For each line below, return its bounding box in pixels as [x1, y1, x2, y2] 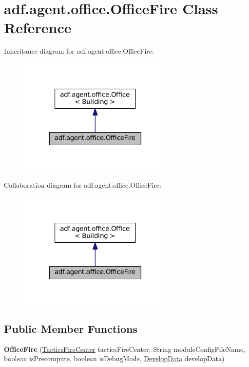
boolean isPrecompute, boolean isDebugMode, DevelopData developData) [4, 353, 225, 364]
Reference [4, 18, 72, 38]
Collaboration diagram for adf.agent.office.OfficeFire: [4, 179, 161, 190]
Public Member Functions [4, 321, 137, 336]
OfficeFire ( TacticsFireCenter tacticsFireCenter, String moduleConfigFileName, [4, 344, 246, 354]
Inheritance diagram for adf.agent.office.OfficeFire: [4, 46, 154, 56]
